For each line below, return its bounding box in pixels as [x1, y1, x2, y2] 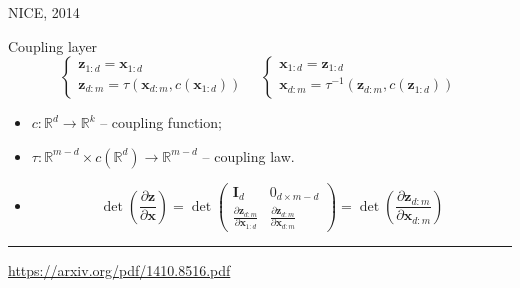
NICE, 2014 [8, 2, 80, 22]
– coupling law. [202, 145, 295, 166]
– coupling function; [100, 112, 222, 133]
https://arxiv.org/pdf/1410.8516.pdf [8, 259, 231, 280]
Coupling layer [8, 35, 98, 56]
